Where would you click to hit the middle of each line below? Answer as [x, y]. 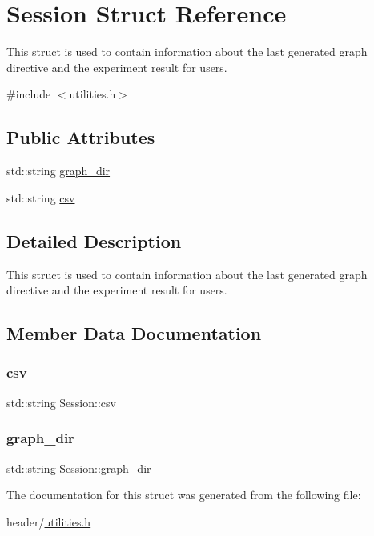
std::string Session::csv [61, 402]
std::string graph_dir [58, 171]
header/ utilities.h [49, 521]
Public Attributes [81, 137]
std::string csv [41, 197]
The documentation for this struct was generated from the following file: [184, 495]
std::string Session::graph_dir [79, 468]
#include [29, 94]
